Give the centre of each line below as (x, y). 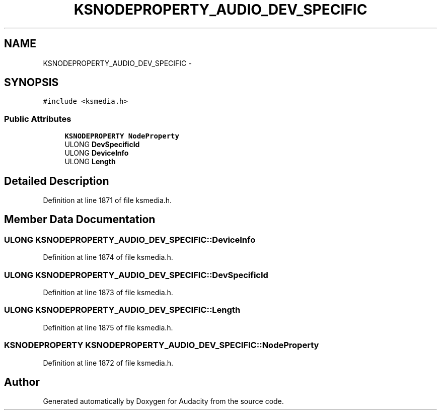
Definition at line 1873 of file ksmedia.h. (108, 292)
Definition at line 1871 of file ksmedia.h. (107, 200)
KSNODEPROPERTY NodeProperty (122, 136)
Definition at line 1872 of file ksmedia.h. (108, 363)
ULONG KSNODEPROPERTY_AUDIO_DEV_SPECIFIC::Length (122, 310)
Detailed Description (57, 181)
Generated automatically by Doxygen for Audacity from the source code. (163, 401)
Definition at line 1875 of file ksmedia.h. (108, 327)
